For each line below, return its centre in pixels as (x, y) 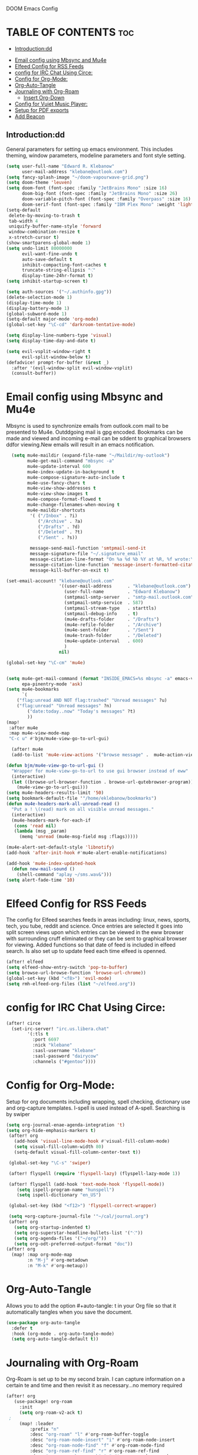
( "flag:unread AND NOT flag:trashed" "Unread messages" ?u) (92, 701)
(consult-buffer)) (34, 374)
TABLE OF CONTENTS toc (70, 32)
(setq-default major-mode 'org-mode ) (52, 319)
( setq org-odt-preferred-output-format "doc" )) (73, 1244)
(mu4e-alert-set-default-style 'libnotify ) (60, 847)
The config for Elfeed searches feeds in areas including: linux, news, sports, (98, 920)
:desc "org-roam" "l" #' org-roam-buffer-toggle (89, 1434)
